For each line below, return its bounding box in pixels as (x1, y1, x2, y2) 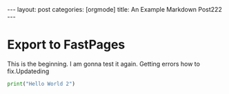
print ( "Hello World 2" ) (7, 80, 76, 87)
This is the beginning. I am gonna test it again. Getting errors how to (7, 59, 200, 68)
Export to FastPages (7, 37, 126, 53)
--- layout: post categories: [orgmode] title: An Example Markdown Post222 (7, 6, 222, 13)
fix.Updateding (7, 67, 50, 75)
